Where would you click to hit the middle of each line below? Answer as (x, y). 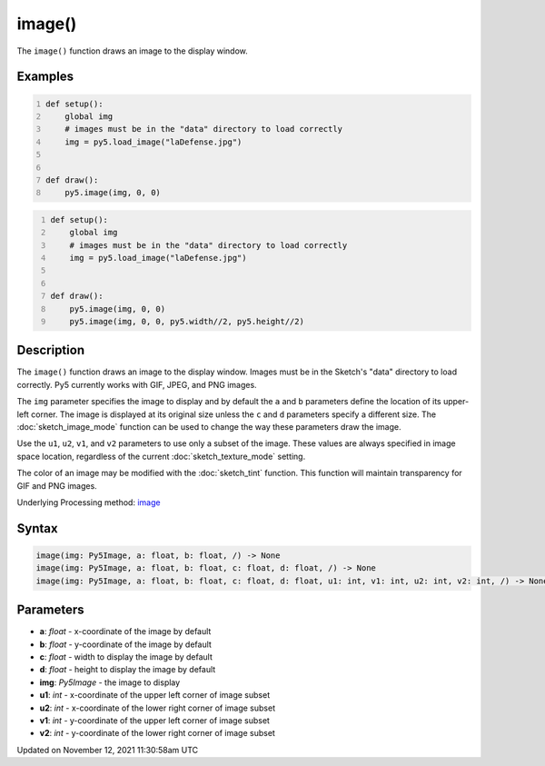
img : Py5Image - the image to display (110, 682)
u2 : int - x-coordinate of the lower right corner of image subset (158, 708)
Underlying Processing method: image (89, 502)
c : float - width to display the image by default (126, 657)
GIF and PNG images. (57, 485)
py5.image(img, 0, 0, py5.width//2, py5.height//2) (187, 321)
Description (51, 350)
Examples (45, 77)
